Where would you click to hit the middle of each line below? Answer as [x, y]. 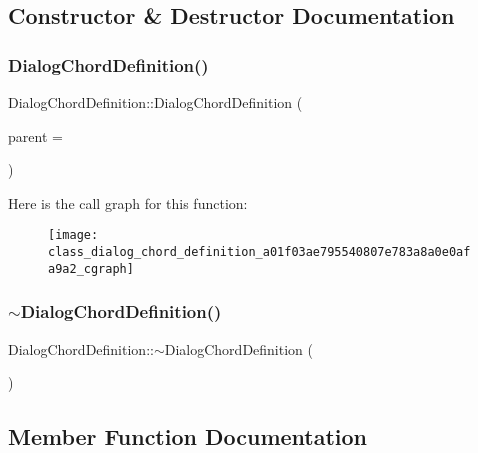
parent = [35, 135]
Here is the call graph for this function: [128, 202]
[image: [73, 235]
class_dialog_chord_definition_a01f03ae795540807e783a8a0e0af [259, 252]
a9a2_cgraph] [91, 268]
